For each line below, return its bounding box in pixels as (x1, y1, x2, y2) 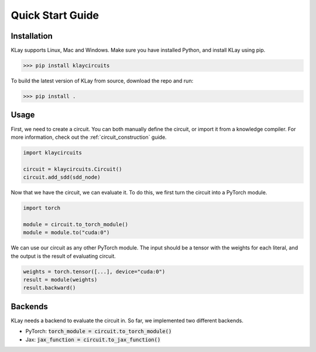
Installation (11, 31, 53, 41)
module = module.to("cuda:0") (23, 229, 110, 236)
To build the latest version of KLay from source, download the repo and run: (11, 77, 194, 84)
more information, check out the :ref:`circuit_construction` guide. (11, 134, 167, 141)
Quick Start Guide (11, 9, 99, 22)
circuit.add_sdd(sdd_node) (23, 174, 101, 181)
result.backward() (23, 285, 76, 291)
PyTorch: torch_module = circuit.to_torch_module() (25, 328, 172, 335)
